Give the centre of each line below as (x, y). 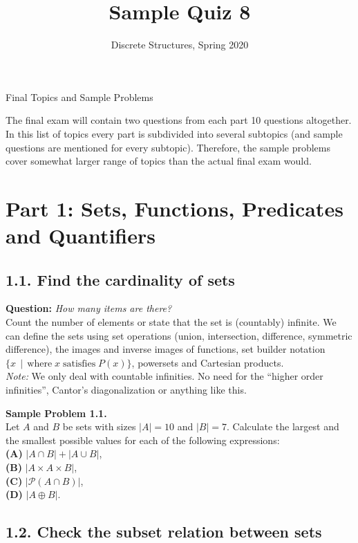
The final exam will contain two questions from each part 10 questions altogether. (179, 120)
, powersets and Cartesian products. (208, 362)
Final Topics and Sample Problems (79, 96)
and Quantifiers (81, 236)
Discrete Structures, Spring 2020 (180, 45)
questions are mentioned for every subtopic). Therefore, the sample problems (168, 147)
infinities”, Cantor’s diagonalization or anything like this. (126, 390)
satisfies (79, 363)
